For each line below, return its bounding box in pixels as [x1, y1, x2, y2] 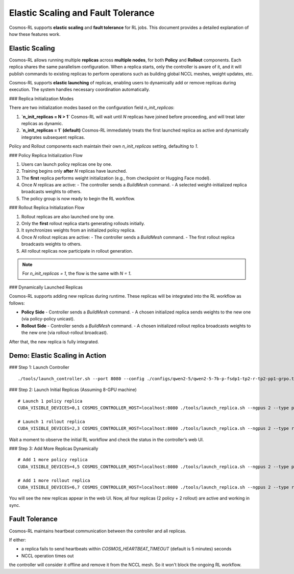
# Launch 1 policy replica [18, 398, 83, 404]
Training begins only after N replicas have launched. [21, 168, 127, 174]
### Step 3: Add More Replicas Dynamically [9, 445, 98, 451]
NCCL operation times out [21, 552, 74, 559]
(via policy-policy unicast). [21, 316, 75, 322]
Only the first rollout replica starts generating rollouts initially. [21, 221, 146, 227]
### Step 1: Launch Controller [9, 365, 70, 370]
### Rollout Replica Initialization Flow [9, 205, 85, 210]
